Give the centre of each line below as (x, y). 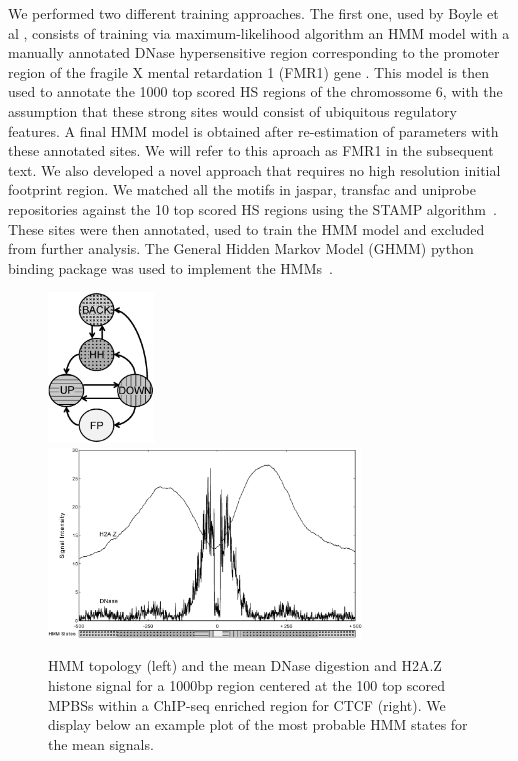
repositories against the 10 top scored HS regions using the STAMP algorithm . (252, 208)
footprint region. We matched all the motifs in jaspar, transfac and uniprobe (242, 189)
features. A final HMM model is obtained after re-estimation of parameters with (253, 130)
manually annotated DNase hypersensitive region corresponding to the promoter (254, 52)
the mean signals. (101, 743)
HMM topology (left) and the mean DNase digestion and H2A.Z (245, 665)
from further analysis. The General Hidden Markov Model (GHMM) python (241, 248)
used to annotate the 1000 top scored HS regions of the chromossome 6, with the (255, 91)
